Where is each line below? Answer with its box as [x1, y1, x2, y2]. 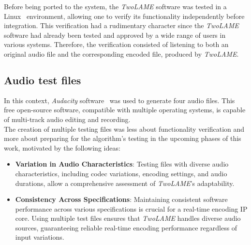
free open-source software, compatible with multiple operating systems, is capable [4, 105, 246, 115]
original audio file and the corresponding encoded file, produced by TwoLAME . [4, 48, 239, 59]
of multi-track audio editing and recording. [4, 114, 131, 124]
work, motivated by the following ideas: [4, 142, 120, 153]
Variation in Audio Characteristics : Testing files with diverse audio [15, 159, 229, 169]
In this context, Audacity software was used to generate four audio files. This [4, 95, 235, 105]
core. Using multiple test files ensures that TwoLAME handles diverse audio [15, 213, 241, 223]
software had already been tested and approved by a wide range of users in [4, 30, 226, 40]
